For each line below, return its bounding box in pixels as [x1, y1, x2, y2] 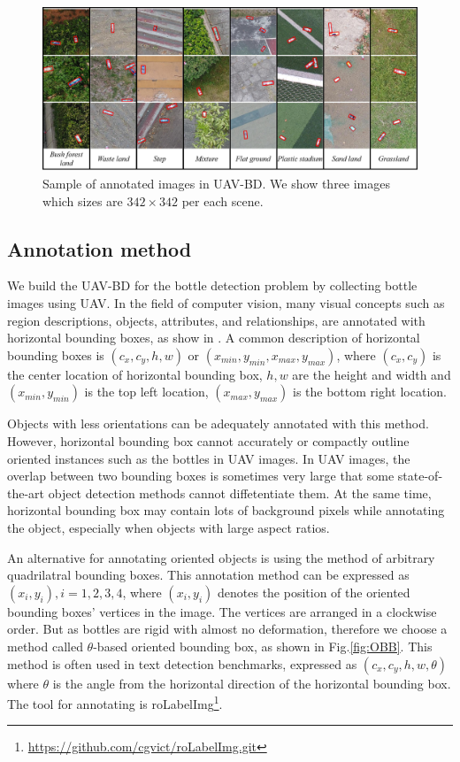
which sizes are [42, 191, 123, 210]
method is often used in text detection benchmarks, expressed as [7, 654, 357, 673]
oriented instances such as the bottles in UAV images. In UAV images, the [7, 449, 410, 467]
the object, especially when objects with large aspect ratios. [7, 519, 330, 537]
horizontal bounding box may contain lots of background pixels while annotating [7, 501, 445, 520]
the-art [7, 483, 45, 502]
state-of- [397, 466, 443, 485]
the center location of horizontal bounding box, [7, 365, 263, 383]
